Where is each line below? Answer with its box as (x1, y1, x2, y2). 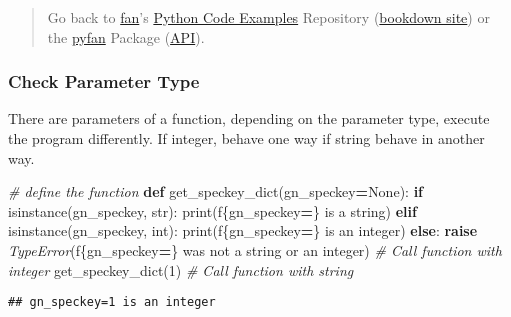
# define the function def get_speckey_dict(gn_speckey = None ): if (8, 181, 424, 202)
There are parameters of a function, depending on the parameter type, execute (8, 108, 490, 129)
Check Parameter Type (8, 69, 200, 94)
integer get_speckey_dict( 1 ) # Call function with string (8, 259, 354, 280)
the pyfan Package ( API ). (47, 26, 205, 47)
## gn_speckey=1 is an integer (8, 295, 216, 310)
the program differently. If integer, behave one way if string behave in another (8, 128, 485, 148)
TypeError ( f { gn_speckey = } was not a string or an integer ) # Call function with (8, 239, 502, 260)
